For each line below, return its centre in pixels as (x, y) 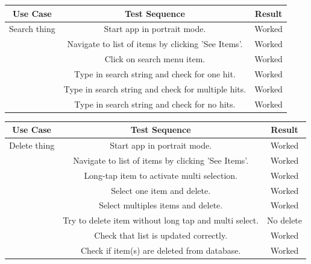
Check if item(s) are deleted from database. (161, 250)
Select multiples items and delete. (161, 205)
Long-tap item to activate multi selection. (161, 175)
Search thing (32, 29)
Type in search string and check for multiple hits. (155, 89)
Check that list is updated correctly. (161, 235)
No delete (285, 220)
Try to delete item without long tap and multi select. (161, 220)
